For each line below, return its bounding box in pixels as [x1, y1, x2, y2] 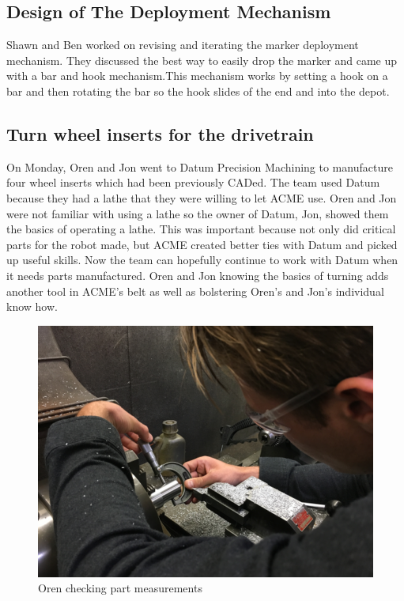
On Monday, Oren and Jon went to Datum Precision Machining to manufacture [6, 158, 393, 175]
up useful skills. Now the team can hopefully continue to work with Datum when [6, 251, 398, 268]
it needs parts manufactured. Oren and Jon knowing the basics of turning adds [6, 266, 389, 283]
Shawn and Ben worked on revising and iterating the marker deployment [6, 36, 359, 53]
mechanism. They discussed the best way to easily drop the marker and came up [6, 51, 398, 68]
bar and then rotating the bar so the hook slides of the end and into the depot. [6, 82, 390, 99]
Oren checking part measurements [38, 580, 202, 596]
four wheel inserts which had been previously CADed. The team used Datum [6, 174, 380, 191]
